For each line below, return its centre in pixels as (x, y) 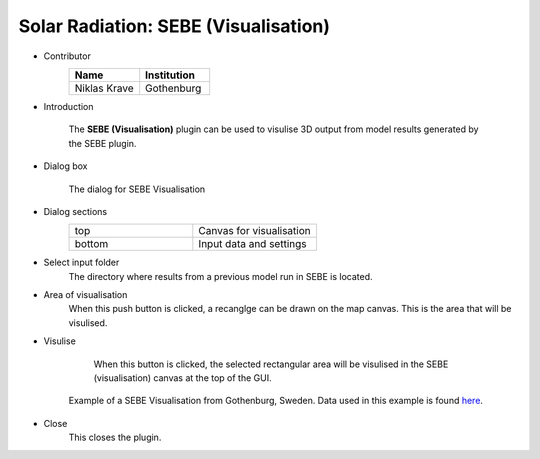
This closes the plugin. (115, 437)
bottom (91, 244)
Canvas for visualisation (255, 231)
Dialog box (65, 166)
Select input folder (81, 262)
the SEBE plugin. (102, 143)
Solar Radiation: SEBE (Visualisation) (174, 26)
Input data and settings (252, 244)
